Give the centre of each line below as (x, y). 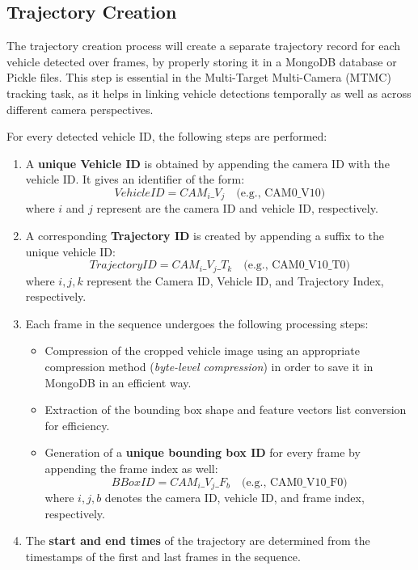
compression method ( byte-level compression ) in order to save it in (209, 367)
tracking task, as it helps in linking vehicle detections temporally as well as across (209, 93)
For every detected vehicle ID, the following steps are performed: (167, 136)
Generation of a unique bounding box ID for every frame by (203, 452)
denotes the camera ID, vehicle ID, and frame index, (234, 498)
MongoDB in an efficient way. (118, 382)
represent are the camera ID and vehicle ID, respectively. (237, 208)
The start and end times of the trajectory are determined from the (198, 540)
